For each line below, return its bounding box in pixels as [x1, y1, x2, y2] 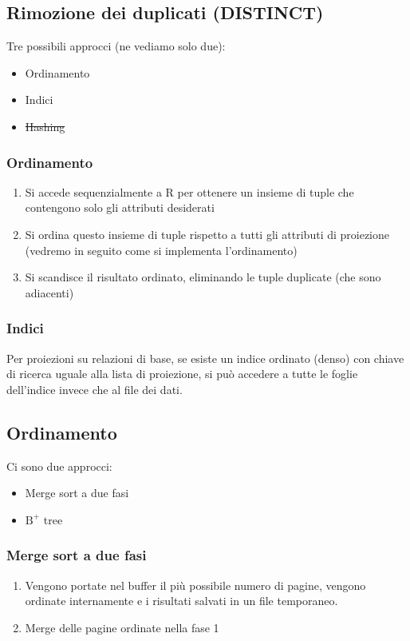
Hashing [25, 117, 65, 134]
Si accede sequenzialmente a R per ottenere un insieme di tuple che [25, 183, 354, 200]
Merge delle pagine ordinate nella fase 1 [25, 619, 219, 635]
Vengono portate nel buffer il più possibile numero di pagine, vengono [25, 576, 366, 593]
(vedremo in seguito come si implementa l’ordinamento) [25, 241, 298, 258]
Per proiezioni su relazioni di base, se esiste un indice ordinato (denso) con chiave [6, 349, 404, 366]
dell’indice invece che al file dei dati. [6, 380, 183, 397]
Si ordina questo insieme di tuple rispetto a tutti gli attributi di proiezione [25, 225, 390, 242]
